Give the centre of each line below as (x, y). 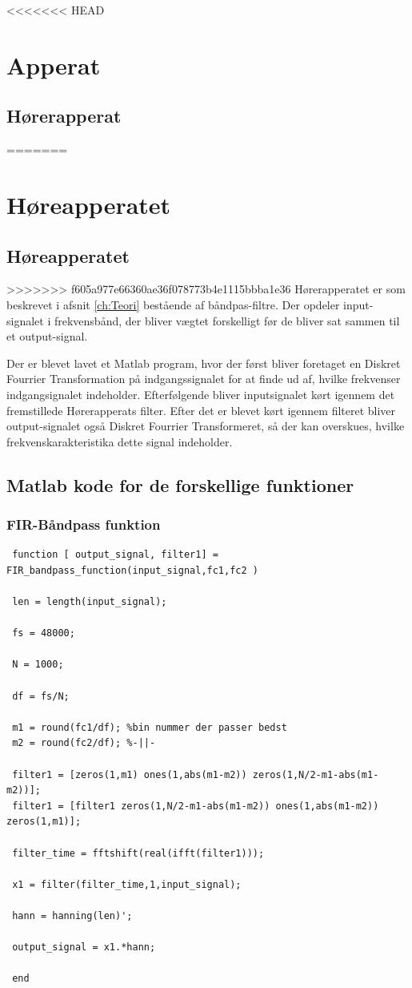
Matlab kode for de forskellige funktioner (180, 484)
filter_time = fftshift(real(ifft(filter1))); (138, 853)
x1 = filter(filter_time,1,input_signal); (127, 884)
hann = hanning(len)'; (72, 915)
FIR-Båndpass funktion (84, 524)
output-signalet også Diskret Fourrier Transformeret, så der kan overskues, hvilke (206, 426)
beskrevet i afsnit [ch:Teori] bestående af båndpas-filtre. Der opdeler (173, 304)
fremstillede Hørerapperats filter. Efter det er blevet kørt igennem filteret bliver (201, 410)
